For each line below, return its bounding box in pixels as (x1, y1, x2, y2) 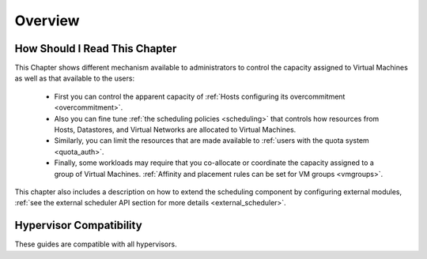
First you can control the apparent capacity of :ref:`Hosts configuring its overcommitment (54, 92, 346, 101)
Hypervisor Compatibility (14, 219, 142, 232)
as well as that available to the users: (14, 73, 134, 83)
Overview (14, 12, 80, 29)
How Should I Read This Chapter (14, 42, 177, 55)
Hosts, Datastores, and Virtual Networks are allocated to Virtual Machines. (54, 125, 297, 134)
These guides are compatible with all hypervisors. (14, 239, 177, 249)
